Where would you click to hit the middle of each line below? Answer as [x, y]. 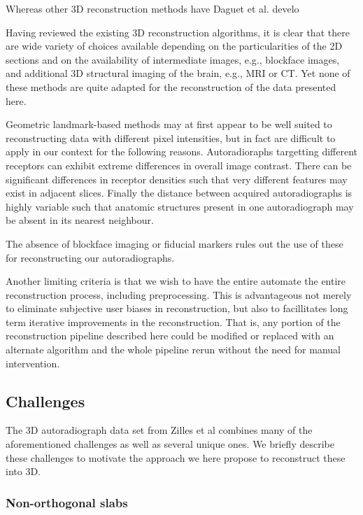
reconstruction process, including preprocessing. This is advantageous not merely [179, 294]
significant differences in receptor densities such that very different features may [177, 179]
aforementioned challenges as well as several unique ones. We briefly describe [170, 444]
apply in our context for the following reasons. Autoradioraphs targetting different [182, 151]
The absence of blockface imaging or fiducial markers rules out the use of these [175, 243]
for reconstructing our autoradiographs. [90, 257]
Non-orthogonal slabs [67, 502]
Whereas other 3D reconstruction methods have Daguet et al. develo [152, 8]
